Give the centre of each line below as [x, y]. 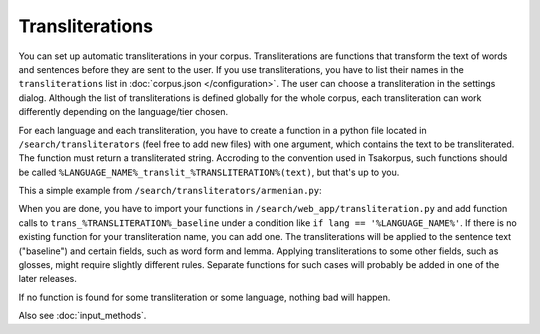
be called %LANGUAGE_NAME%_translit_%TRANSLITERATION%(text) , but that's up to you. [209, 172]
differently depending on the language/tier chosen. [123, 112]
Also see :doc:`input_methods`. [82, 316]
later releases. [47, 279]
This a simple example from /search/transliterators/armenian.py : [170, 191]
